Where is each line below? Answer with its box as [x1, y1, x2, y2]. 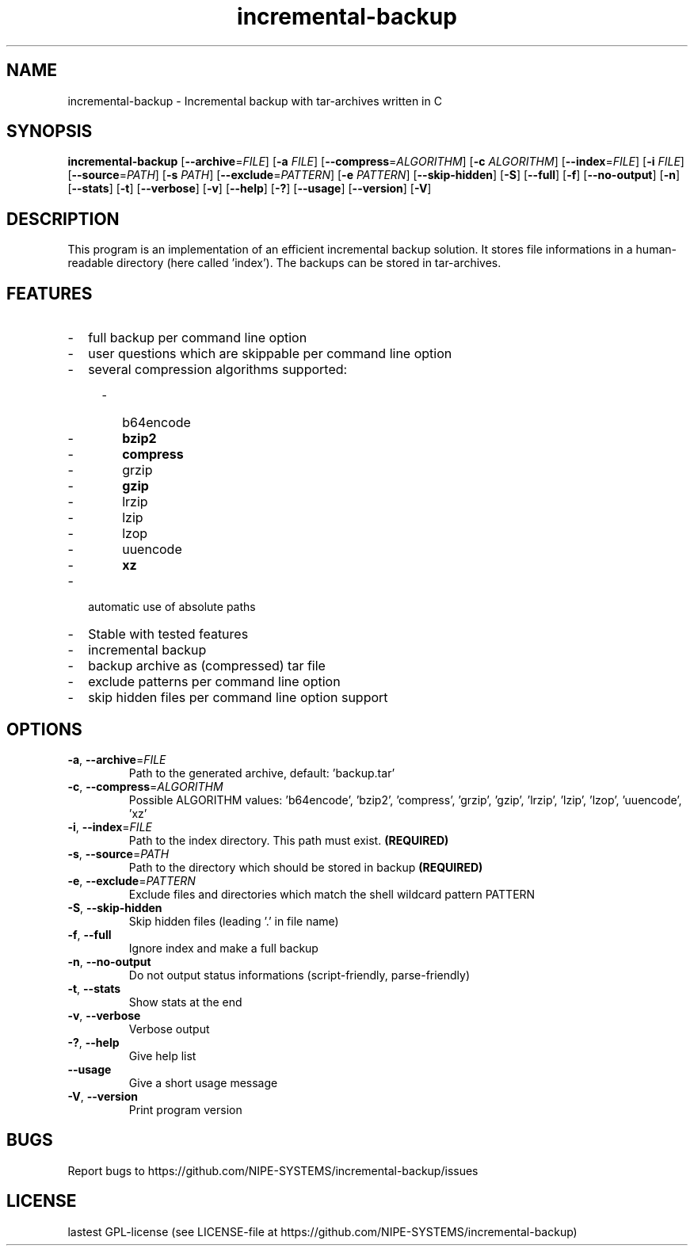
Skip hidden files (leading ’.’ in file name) [128, 914, 339, 928]
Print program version [128, 1102, 242, 1116]
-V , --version [67, 1089, 138, 1103]
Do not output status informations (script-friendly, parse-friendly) [128, 968, 471, 982]
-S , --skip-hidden [67, 900, 162, 914]
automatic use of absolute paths [88, 600, 256, 614]
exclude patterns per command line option [88, 674, 341, 690]
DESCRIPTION [6, 208, 120, 229]
